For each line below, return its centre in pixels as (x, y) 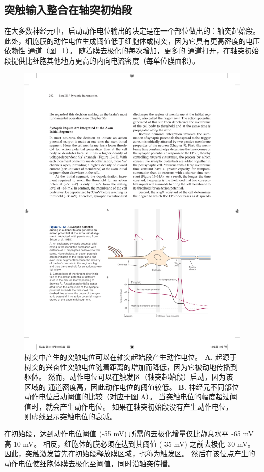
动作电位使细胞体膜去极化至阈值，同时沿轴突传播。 (89, 463)
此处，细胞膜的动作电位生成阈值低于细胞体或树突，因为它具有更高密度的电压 (132, 40)
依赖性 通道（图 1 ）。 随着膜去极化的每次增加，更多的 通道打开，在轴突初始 (131, 51)
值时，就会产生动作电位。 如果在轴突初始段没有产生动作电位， (129, 406)
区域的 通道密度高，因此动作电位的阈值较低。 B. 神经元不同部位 (131, 386)
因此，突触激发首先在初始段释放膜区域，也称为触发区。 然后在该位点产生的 (130, 453)
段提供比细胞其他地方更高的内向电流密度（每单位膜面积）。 (102, 60)
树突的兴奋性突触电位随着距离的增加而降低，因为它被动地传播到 (131, 367)
